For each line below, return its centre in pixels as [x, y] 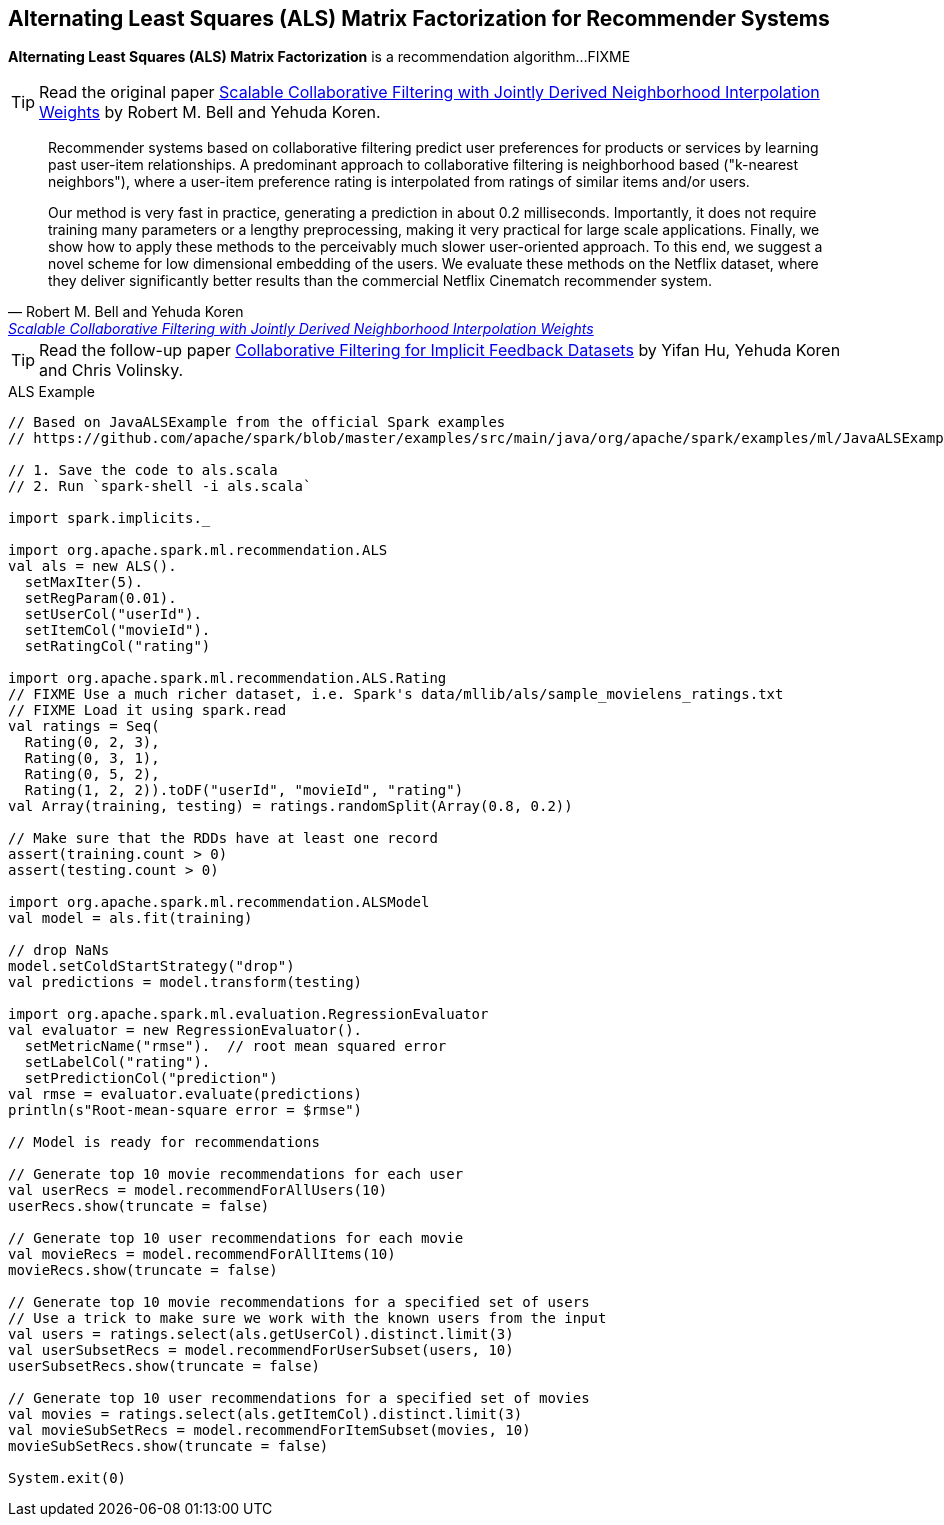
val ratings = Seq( [84, 726]
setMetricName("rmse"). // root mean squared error [235, 1046]
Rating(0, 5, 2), [92, 774]
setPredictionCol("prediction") [151, 1078]
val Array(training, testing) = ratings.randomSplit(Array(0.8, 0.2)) [290, 806]
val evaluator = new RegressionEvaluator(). [185, 1030]
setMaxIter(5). [83, 582]
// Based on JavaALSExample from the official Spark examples [257, 422]
